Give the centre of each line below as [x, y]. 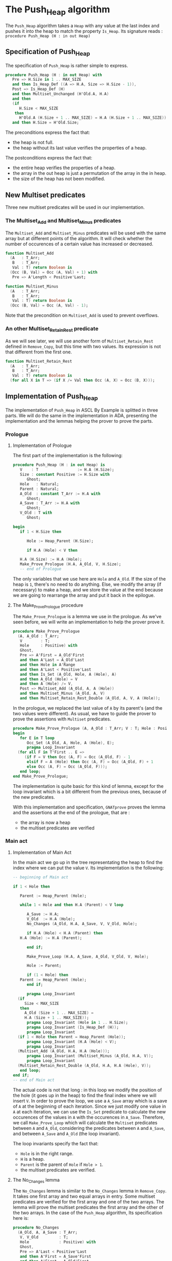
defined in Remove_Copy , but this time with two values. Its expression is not [83, 346]
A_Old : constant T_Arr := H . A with [60, 494]
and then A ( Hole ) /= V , [46, 684]
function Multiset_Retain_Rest [39, 361]
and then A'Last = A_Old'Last [52, 660]
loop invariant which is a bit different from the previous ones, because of [90, 791]
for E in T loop [37, 738]
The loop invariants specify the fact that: [55, 1143]
